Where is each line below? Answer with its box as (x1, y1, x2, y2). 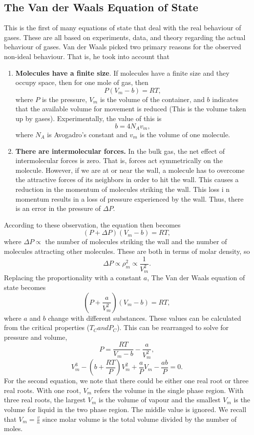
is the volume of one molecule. (140, 129, 231, 139)
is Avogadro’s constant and (47, 129, 127, 139)
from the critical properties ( (4, 322, 90, 332)
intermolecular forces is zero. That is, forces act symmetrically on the (15, 155, 223, 166)
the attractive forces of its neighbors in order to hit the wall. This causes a (15, 174, 239, 185)
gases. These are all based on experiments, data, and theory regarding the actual (4, 32, 246, 42)
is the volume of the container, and (100, 94, 205, 104)
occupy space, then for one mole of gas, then (15, 77, 148, 87)
